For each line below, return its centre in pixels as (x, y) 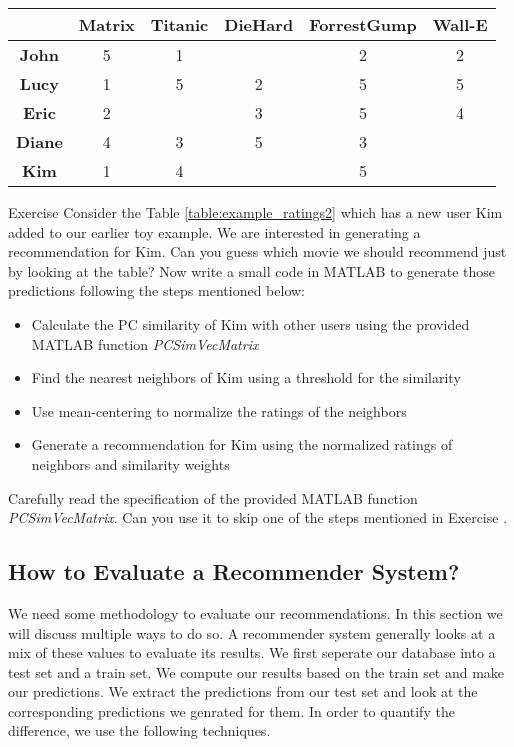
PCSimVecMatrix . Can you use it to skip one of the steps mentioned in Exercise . (258, 517)
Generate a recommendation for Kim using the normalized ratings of (242, 444)
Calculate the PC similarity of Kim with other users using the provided (250, 323)
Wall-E (460, 24)
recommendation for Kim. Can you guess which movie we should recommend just (257, 251)
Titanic (179, 24)
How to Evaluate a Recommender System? (234, 571)
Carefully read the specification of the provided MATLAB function (213, 497)
